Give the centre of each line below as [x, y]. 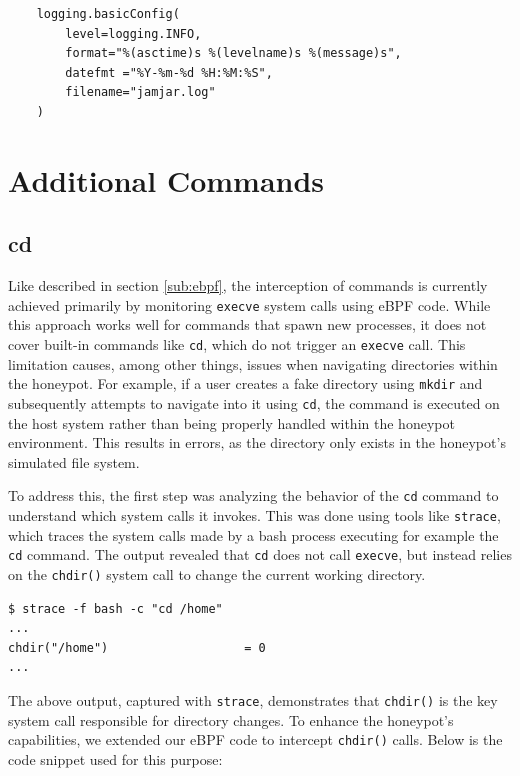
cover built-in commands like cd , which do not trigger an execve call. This [237, 343]
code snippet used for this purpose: [115, 758]
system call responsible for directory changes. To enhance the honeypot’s [231, 719]
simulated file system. [74, 461]
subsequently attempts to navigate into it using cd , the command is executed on [254, 402]
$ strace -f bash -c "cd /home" [115, 608]
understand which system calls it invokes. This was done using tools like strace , [254, 514]
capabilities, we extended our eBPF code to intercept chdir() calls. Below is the [255, 739]
